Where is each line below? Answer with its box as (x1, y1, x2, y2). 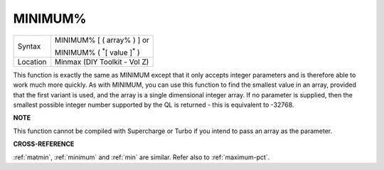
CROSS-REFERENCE (13, 139, 75, 149)
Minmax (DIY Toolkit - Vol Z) (54, 57, 149, 67)
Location (17, 57, 47, 67)
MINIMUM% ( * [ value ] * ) (54, 46, 140, 57)
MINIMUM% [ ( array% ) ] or (54, 35, 149, 45)
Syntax (17, 41, 41, 51)
